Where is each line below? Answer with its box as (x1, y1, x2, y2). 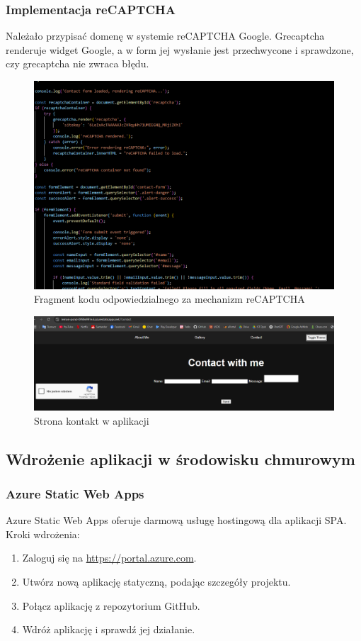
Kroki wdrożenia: (6, 526, 80, 541)
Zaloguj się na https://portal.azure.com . (22, 550, 197, 565)
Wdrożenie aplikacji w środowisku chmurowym (6, 447, 355, 469)
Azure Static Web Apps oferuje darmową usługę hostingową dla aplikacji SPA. (6, 513, 347, 528)
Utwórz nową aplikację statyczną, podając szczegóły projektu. (22, 574, 291, 589)
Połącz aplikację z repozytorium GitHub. (22, 598, 200, 613)
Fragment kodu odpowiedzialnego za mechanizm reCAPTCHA (34, 291, 305, 306)
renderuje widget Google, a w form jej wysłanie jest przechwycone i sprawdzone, (6, 42, 354, 57)
